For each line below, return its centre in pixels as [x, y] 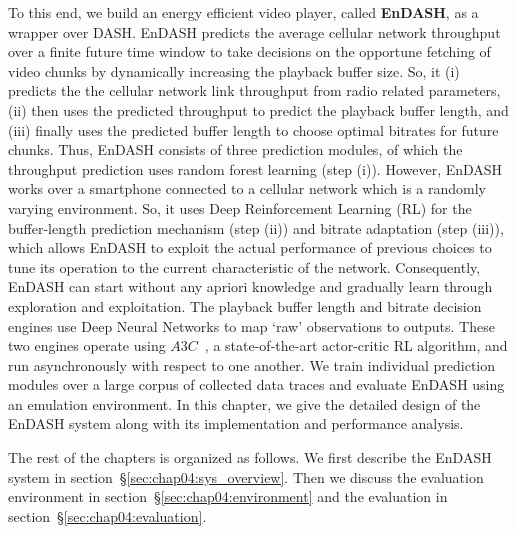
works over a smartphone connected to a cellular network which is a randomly [247, 188]
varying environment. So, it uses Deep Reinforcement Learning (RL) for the [240, 207]
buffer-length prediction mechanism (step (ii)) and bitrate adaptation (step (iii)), [256, 227]
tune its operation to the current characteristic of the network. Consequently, [244, 266]
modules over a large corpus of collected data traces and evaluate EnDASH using [256, 384]
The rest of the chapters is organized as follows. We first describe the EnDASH [250, 457]
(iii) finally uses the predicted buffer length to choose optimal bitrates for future [253, 129]
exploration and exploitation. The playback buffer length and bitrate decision [245, 305]
